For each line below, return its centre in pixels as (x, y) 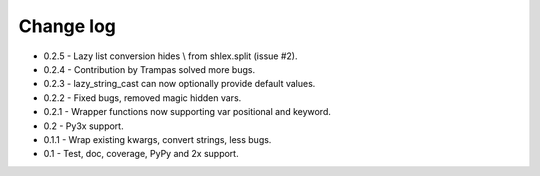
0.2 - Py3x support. (83, 126)
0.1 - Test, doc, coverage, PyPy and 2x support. (141, 154)
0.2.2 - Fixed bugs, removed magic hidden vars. (142, 97)
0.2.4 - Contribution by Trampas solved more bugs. (149, 69)
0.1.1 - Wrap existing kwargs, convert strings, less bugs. (157, 139)
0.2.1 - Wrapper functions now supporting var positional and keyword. (187, 112)
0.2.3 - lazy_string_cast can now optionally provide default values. (179, 84)
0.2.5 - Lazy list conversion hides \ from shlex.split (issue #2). (170, 56)
